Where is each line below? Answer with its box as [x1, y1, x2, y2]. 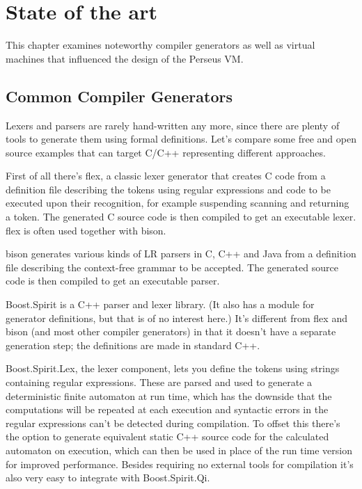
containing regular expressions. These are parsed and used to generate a [6, 375, 313, 390]
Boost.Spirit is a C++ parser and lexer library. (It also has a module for [6, 297, 315, 312]
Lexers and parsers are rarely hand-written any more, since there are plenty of [6, 118, 340, 132]
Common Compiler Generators [6, 85, 233, 106]
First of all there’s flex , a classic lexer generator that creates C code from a [6, 168, 326, 183]
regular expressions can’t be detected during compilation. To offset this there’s [6, 415, 340, 430]
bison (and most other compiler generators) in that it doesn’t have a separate [6, 324, 336, 339]
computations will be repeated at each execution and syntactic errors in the [6, 402, 329, 417]
